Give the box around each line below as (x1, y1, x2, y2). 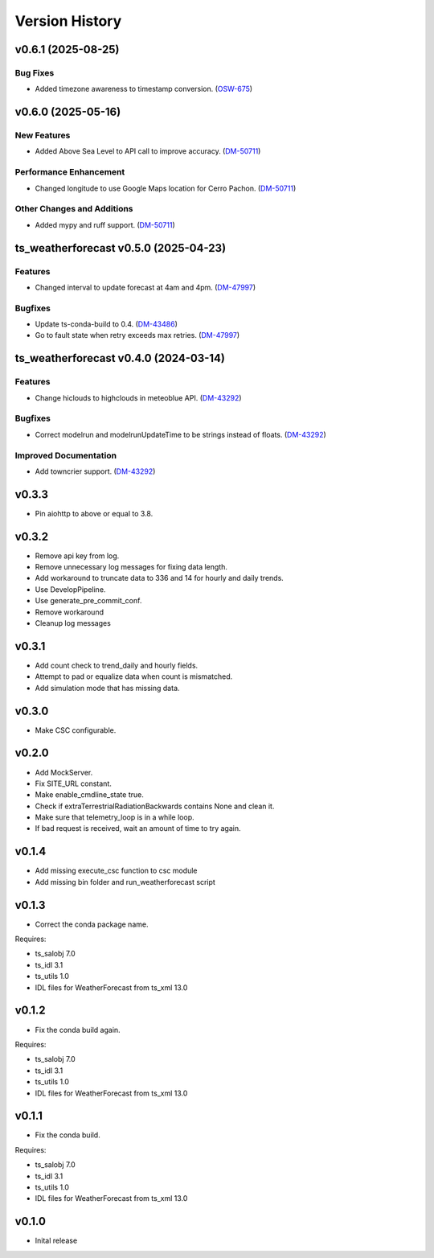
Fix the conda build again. (35, 1025, 121, 1034)
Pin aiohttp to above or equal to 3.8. (35, 508, 154, 518)
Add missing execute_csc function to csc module (35, 865, 198, 876)
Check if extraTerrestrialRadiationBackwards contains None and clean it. (35, 801, 275, 811)
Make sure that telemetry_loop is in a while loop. (35, 812, 194, 822)
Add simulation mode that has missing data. (35, 683, 180, 693)
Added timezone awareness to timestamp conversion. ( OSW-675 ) (35, 84, 253, 94)
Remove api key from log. (35, 551, 120, 561)
